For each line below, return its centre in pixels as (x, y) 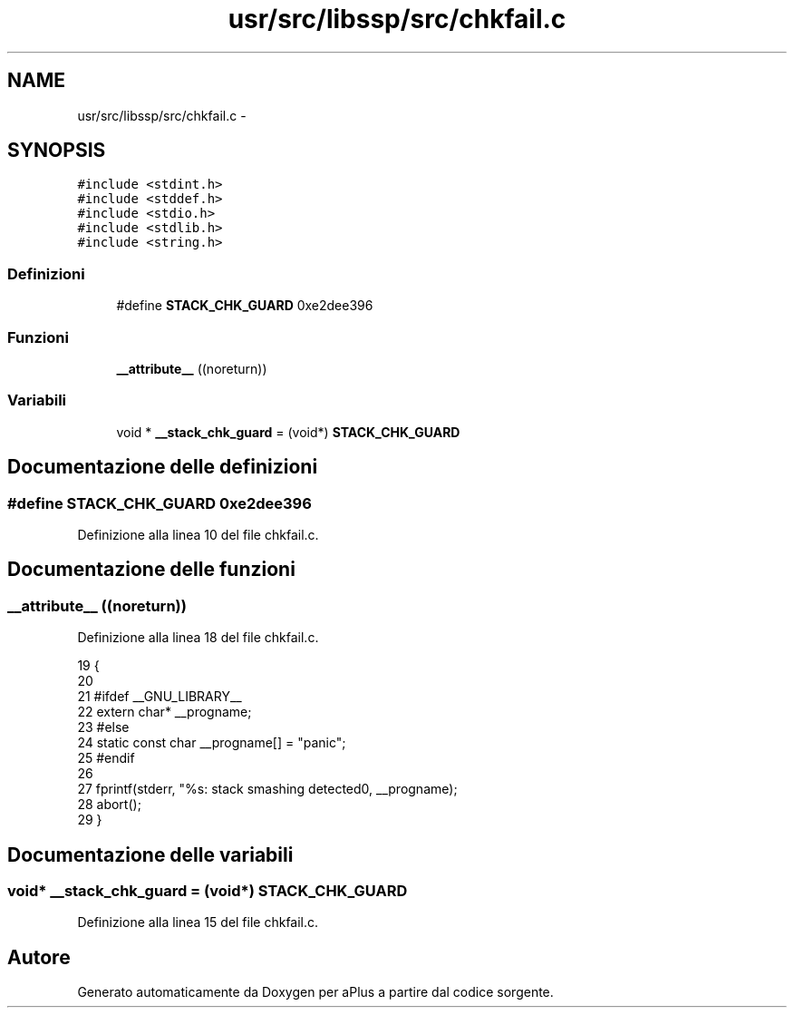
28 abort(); (109, 805)
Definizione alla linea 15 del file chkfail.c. (198, 922)
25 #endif (106, 758)
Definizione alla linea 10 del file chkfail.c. (198, 534)
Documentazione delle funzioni (151, 570)
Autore (39, 957)
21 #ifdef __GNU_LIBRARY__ (160, 697)
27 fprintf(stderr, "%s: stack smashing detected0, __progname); (267, 789)
